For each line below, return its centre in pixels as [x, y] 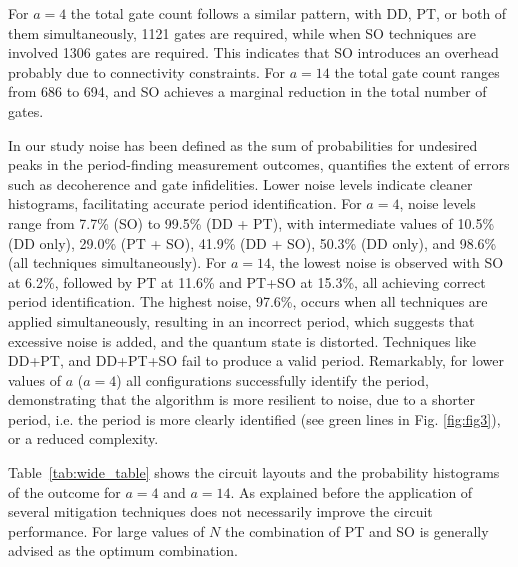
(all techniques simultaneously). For [117, 262]
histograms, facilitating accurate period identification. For [185, 203]
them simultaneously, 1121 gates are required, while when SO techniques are [242, 32]
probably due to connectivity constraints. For [147, 71]
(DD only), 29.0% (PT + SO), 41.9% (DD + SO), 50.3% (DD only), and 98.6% [252, 242]
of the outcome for [64, 491]
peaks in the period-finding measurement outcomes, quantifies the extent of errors [259, 164]
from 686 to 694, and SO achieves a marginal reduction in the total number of [247, 91]
